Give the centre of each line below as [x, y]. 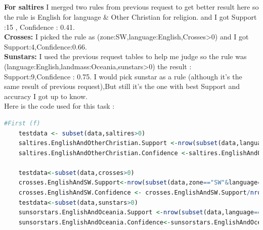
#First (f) [22, 123]
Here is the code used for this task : [59, 106]
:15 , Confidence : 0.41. [39, 27]
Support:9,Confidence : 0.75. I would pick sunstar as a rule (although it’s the [123, 76]
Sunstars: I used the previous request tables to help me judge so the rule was [125, 56]
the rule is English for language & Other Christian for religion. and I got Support [130, 16]
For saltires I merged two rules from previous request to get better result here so [131, 7]
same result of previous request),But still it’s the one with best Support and [122, 86]
